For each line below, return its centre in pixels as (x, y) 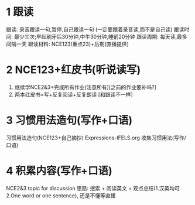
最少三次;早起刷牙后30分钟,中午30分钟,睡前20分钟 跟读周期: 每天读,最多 (100, 36)
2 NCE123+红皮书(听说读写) (73, 70)
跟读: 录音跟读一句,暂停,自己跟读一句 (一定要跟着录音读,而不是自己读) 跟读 (95, 29)
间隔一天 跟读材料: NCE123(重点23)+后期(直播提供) (67, 44)
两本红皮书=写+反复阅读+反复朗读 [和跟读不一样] (73, 94)
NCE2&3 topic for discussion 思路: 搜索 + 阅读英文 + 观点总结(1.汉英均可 (93, 188)
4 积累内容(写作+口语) (59, 171)
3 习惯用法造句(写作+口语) (69, 120)
